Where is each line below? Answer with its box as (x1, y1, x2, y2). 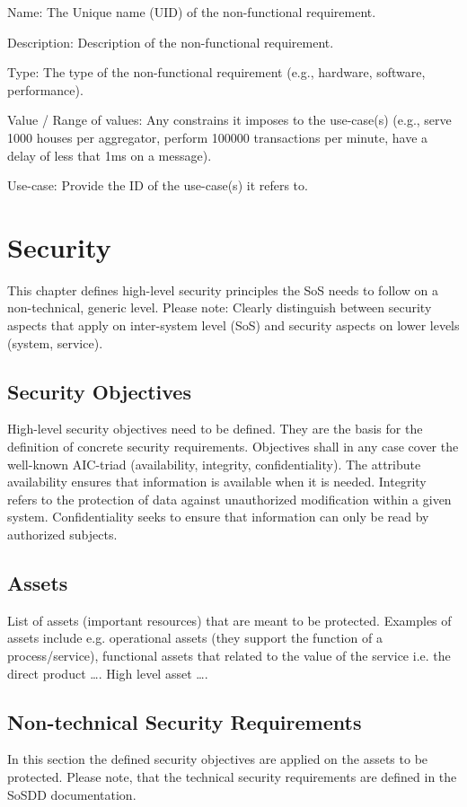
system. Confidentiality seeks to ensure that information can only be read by (7, 507, 429, 526)
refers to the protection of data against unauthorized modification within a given (7, 489, 452, 508)
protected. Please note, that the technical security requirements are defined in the (7, 767, 457, 785)
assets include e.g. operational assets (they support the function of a (7, 628, 383, 647)
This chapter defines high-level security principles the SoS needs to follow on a (7, 280, 438, 299)
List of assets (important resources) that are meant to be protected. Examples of (7, 610, 452, 629)
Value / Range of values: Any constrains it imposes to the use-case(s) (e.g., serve (7, 110, 452, 129)
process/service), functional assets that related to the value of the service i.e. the (7, 646, 451, 664)
